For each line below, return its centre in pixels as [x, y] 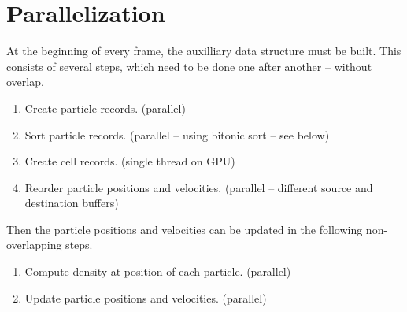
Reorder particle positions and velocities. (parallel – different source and [199, 187]
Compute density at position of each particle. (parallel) [158, 271]
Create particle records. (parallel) [105, 108]
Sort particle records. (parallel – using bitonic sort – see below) [177, 134]
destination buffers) [72, 203]
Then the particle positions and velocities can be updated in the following [185, 229]
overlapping [34, 245]
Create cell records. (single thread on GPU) [130, 161]
